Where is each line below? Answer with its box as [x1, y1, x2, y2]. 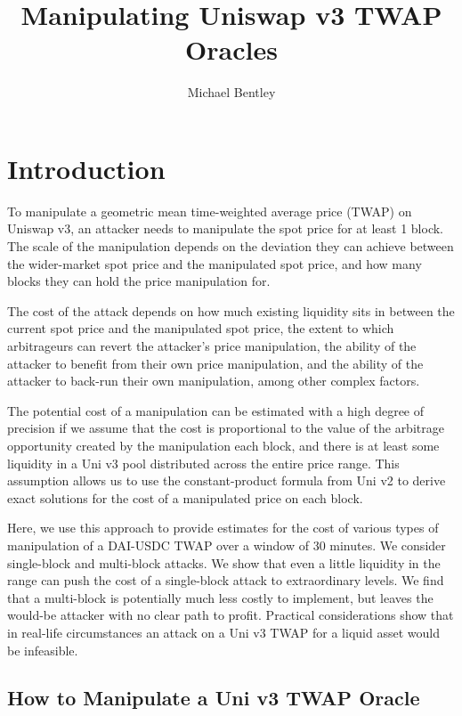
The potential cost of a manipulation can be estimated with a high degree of [7, 401, 425, 419]
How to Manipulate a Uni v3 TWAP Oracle [7, 684, 420, 712]
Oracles [185, 31, 278, 68]
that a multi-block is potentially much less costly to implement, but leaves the [7, 588, 434, 606]
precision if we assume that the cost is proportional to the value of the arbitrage [7, 419, 444, 437]
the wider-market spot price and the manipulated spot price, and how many [7, 254, 422, 273]
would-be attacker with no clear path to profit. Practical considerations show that [7, 606, 454, 624]
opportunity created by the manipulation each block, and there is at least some [7, 435, 440, 454]
